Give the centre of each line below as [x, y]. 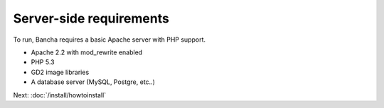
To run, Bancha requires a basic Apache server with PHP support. [110, 40]
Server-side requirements [91, 18]
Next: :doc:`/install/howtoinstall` [60, 95]
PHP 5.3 [43, 62]
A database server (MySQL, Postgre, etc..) [93, 82]
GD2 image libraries [60, 72]
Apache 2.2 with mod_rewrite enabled [87, 52]
